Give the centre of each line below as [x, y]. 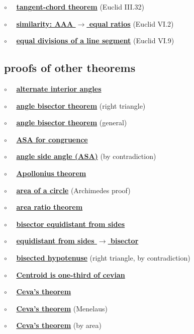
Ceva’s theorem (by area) [59, 325]
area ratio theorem [50, 207]
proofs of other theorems [70, 68]
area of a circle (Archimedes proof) [73, 190]
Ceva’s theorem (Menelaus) [62, 308]
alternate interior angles [59, 88]
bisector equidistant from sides [71, 224]
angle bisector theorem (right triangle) [81, 105]
